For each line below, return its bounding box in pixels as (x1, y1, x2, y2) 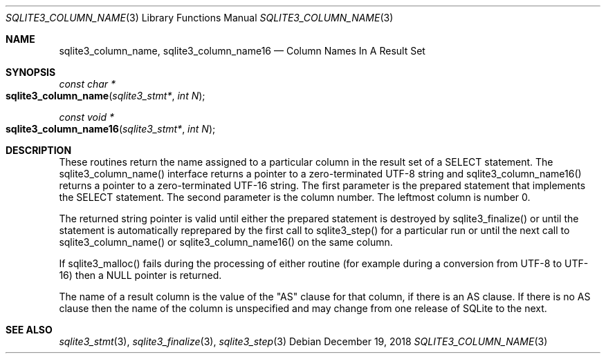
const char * (59, 78, 116, 90)
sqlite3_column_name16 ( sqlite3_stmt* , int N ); (6, 123, 216, 135)
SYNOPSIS (6, 66, 56, 78)
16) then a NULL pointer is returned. (59, 269, 222, 281)
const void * (59, 111, 114, 123)
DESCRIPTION (6, 144, 72, 156)
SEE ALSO (6, 324, 53, 336)
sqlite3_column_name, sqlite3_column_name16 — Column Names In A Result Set (59, 45, 425, 57)
